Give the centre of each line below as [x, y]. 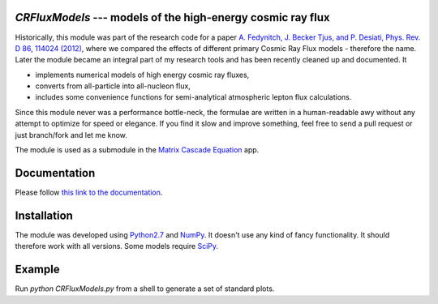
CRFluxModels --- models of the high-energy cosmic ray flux [172, 17]
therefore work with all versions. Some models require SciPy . [117, 246]
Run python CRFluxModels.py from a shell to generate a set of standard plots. [145, 289]
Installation [44, 215]
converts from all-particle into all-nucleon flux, [113, 86]
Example [37, 270]
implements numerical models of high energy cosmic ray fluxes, [142, 75]
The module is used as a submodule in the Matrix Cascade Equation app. [137, 150]
